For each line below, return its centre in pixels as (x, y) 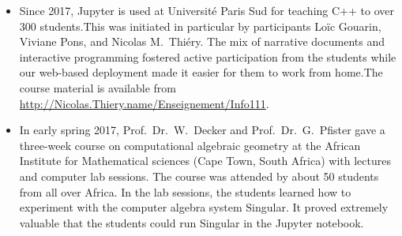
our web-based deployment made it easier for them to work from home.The (201, 72)
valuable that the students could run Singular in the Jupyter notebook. (192, 222)
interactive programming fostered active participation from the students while (208, 56)
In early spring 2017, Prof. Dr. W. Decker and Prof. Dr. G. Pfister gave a (202, 130)
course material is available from (98, 87)
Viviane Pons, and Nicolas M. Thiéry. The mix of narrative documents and (202, 41)
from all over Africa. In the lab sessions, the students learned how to (185, 191)
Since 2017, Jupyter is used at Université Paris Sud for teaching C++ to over (207, 10)
